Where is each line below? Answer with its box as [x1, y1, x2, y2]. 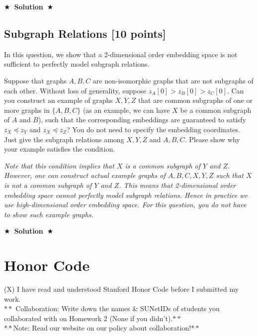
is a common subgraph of [125, 160, 201, 170]
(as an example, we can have [83, 104, 170, 115]
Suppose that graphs [4, 75, 67, 85]
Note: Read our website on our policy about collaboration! [13, 323, 191, 333]
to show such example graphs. [4, 209, 93, 219]
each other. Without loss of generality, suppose [4, 85, 147, 95]
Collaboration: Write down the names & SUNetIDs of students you [15, 303, 220, 314]
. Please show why [184, 134, 240, 144]
